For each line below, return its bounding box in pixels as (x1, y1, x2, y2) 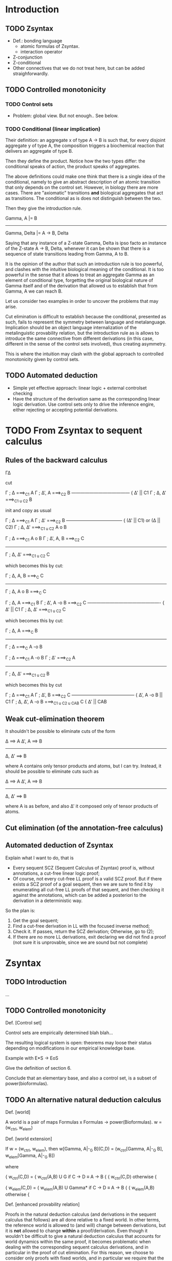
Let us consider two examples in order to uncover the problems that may (5, 298, 159, 304)
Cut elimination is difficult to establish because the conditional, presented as (5, 313, 166, 319)
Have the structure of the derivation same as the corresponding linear (12, 395, 160, 402)
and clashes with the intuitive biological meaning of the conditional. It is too (5, 266, 164, 272)
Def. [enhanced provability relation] (5, 1201, 80, 1208)
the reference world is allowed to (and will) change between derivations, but (5, 1222, 166, 1229)
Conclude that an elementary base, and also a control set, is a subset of (5, 1075, 157, 1081)
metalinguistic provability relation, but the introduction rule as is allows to (5, 330, 160, 336)
